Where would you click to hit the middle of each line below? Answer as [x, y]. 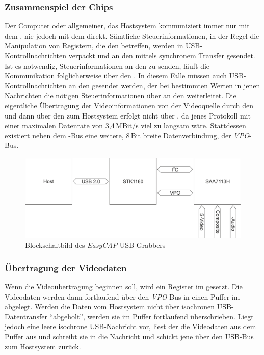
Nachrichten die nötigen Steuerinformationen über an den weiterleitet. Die [121, 95]
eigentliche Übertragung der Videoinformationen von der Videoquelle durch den [129, 105]
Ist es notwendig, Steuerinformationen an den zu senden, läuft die [107, 65]
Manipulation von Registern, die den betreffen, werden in [94, 46]
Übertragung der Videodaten [66, 267]
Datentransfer [26, 316]
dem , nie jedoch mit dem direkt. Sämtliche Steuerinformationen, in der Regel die [132, 35]
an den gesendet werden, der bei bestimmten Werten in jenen [164, 85]
